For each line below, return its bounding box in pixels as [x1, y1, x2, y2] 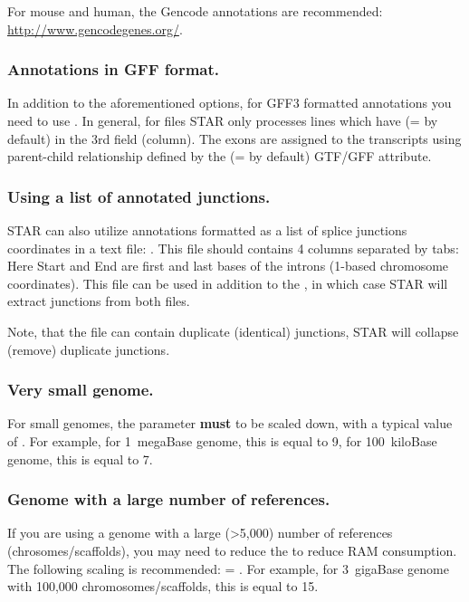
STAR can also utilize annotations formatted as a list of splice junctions [7, 221, 407, 239]
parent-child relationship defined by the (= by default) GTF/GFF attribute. [7, 147, 432, 166]
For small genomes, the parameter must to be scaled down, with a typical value [7, 414, 453, 433]
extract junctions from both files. [7, 291, 190, 311]
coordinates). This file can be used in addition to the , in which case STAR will [7, 273, 448, 292]
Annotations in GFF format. [7, 58, 220, 81]
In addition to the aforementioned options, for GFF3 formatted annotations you [7, 93, 452, 112]
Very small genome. [7, 378, 154, 401]
